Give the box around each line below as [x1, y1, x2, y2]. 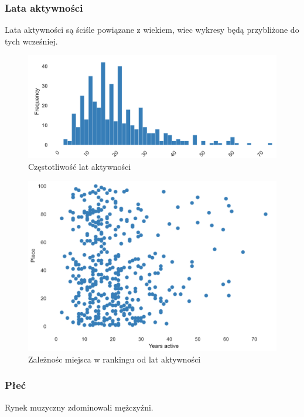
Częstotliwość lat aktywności [28, 160, 131, 172]
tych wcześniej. [5, 35, 58, 47]
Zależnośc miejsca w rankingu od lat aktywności [28, 353, 201, 365]
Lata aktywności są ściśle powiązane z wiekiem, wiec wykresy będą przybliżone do [5, 23, 299, 36]
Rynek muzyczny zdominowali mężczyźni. [5, 401, 153, 413]
